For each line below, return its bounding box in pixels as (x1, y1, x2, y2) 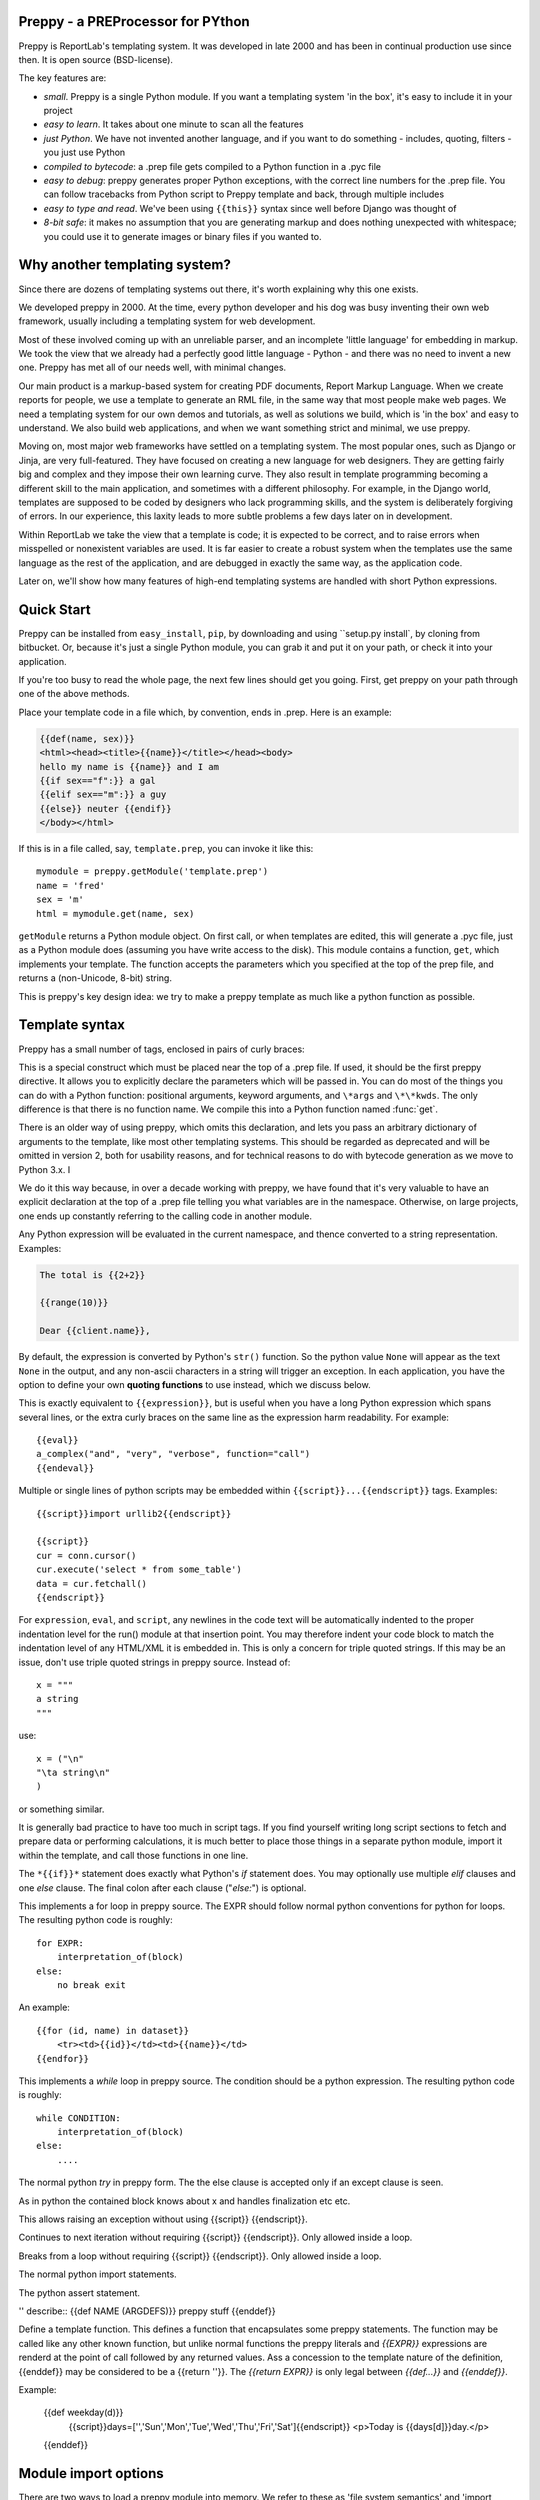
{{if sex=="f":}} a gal (39, 775, 157, 786)
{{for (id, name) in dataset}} (36, 2025, 190, 2036)
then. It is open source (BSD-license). (18, 53, 174, 65)
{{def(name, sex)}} (39, 733, 135, 744)
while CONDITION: (36, 2112, 121, 2124)
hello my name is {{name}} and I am (39, 761, 220, 772)
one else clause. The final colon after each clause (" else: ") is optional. (18, 1881, 307, 1894)
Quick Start (18, 601, 91, 618)
